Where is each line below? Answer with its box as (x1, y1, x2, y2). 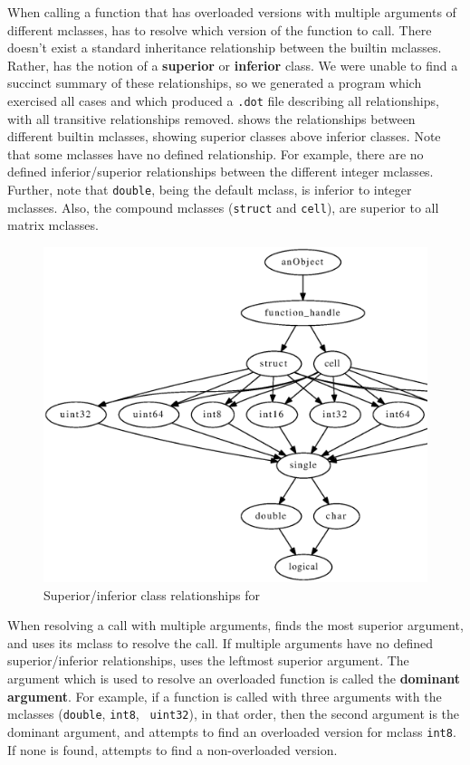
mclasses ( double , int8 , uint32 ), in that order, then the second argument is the (7, 704, 460, 723)
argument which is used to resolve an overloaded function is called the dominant (7, 669, 461, 688)
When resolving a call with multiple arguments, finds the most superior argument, (7, 616, 464, 635)
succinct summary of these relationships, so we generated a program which (7, 73, 422, 92)
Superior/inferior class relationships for (43, 585, 260, 604)
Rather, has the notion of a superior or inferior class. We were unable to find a (7, 55, 458, 74)
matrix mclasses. (7, 215, 99, 234)
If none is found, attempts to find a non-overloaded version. (7, 740, 338, 759)
